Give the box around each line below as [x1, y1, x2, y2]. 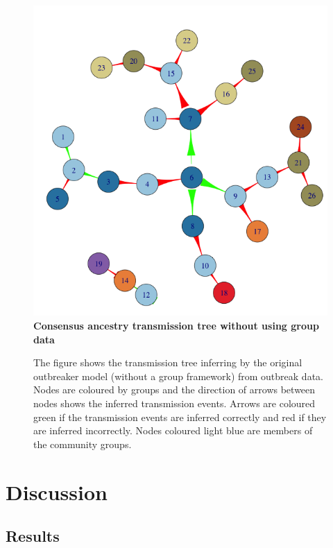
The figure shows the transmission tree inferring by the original [33, 355, 302, 370]
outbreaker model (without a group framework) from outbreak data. [33, 368, 323, 383]
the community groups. [33, 436, 132, 451]
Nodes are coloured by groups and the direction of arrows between [33, 382, 316, 397]
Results [6, 525, 60, 547]
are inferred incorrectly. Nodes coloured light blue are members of [33, 423, 313, 438]
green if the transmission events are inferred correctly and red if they [33, 409, 327, 424]
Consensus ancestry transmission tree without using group [33, 318, 319, 332]
